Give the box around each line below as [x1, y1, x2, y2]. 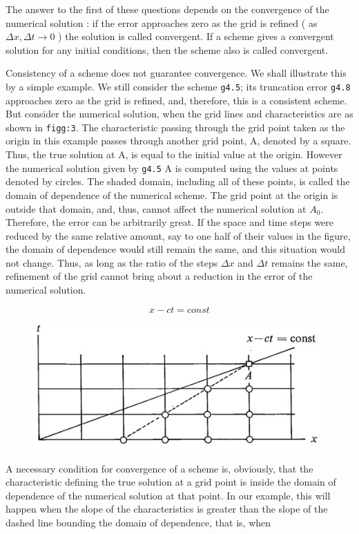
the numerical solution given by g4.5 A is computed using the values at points [6, 160, 338, 175]
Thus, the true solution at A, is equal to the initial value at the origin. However [6, 147, 342, 162]
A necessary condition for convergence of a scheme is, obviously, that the [6, 461, 313, 475]
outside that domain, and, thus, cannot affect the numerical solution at [6, 201, 307, 216]
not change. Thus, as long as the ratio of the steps [6, 255, 218, 269]
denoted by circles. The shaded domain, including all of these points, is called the [6, 174, 350, 189]
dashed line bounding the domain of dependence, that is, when [6, 515, 271, 529]
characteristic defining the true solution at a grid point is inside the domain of [6, 475, 336, 489]
